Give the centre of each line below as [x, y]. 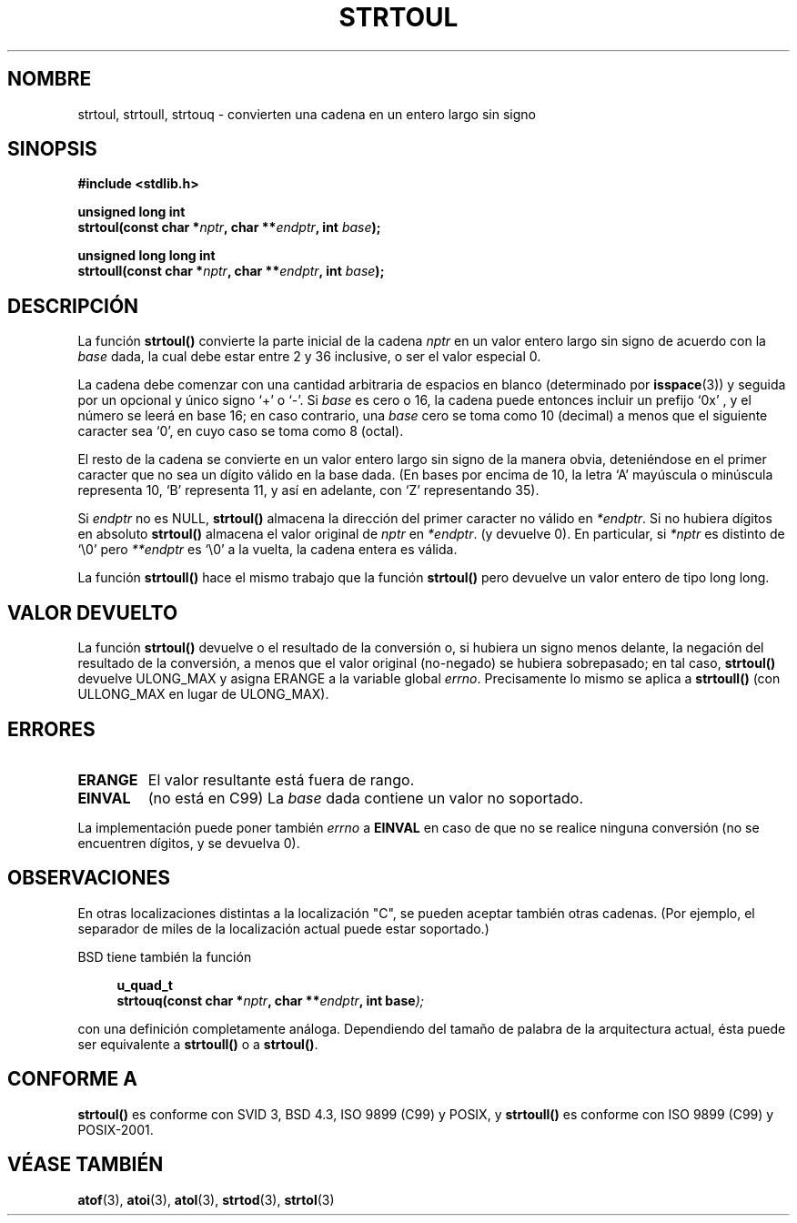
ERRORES [51, 729]
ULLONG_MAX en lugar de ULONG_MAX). [203, 694]
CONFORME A [72, 1079]
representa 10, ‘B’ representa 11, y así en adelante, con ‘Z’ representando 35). [308, 490]
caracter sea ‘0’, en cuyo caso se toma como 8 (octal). [241, 431]
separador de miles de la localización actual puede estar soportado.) [283, 928]
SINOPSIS [52, 149]
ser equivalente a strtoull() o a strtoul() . [198, 1044]
